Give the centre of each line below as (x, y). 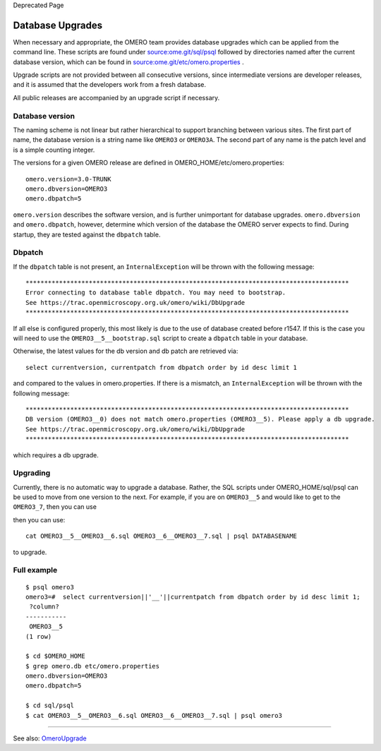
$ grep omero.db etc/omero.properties (93, 666)
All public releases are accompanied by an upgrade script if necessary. (116, 97)
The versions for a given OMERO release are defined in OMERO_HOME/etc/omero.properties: (149, 163)
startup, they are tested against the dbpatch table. (87, 234)
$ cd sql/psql (50, 705)
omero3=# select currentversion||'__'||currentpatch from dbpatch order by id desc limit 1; (193, 597)
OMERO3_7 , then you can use (55, 507)
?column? (44, 607)
